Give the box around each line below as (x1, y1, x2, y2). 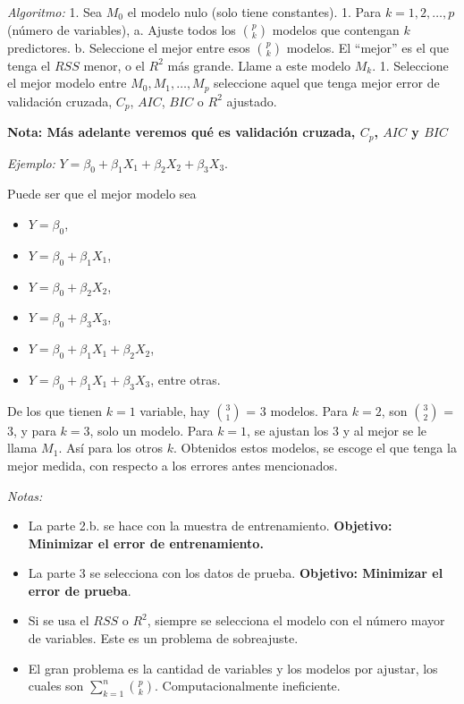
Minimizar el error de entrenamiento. (28, 533, 264, 552)
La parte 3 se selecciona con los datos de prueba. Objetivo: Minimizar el (28, 564, 443, 582)
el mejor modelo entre (7, 73, 127, 92)
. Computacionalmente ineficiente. (155, 676, 341, 695)
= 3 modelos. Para (246, 401, 349, 420)
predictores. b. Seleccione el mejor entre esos (7, 38, 250, 56)
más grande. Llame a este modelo (167, 55, 351, 74)
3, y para (7, 420, 56, 439)
